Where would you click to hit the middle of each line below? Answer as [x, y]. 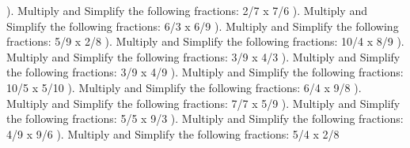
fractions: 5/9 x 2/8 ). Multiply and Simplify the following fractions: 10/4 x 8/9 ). [205, 41]
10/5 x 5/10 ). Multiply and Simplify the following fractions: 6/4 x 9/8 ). [184, 87]
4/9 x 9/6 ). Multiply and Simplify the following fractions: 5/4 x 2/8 [173, 133]
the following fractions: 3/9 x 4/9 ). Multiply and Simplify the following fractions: [205, 72]
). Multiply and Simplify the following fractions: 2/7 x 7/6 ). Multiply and [187, 10]
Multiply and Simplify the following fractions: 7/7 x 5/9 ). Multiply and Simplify [203, 103]
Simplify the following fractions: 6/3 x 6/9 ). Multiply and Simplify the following [203, 26]
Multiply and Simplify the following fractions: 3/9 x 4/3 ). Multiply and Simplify [203, 56]
